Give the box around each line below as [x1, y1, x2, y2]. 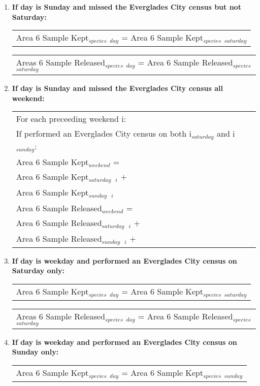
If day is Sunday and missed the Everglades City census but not [12, 2, 241, 12]
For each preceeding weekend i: [16, 113, 126, 125]
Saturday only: [12, 265, 65, 276]
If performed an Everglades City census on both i [16, 127, 191, 140]
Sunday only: [12, 346, 59, 357]
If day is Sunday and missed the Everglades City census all [12, 83, 223, 93]
